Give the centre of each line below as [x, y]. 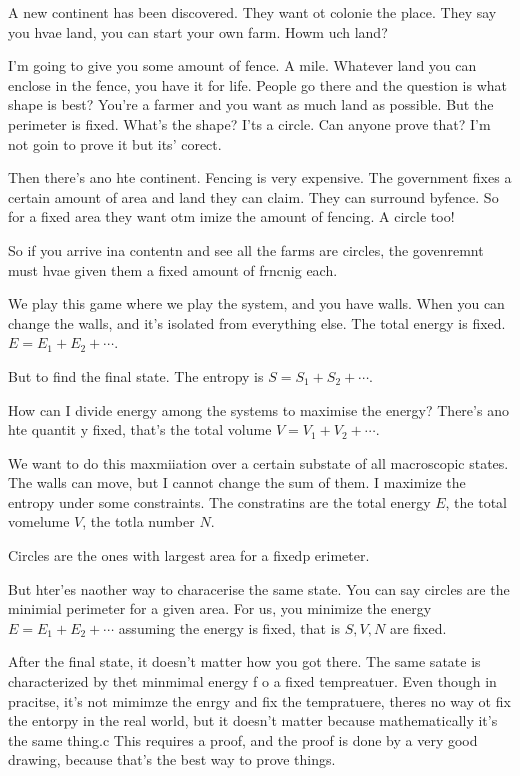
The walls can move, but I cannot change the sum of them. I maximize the [237, 482]
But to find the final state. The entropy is [136, 375]
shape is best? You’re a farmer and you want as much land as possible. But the [251, 104]
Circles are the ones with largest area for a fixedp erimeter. [189, 555]
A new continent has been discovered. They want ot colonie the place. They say [252, 12]
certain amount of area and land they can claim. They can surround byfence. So [253, 196]
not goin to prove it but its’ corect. [115, 143]
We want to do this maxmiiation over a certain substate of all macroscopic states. [258, 462]
